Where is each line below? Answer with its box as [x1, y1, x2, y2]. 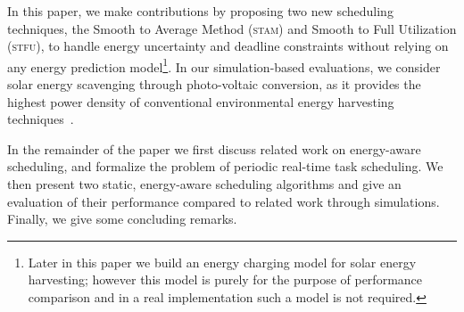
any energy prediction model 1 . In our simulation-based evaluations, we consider [7, 54, 441, 76]
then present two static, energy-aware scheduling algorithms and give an [7, 175, 402, 193]
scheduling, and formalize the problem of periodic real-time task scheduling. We [7, 157, 443, 176]
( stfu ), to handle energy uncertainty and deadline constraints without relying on [7, 37, 449, 55]
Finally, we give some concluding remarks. [7, 209, 237, 228]
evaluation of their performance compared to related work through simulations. [7, 192, 440, 210]
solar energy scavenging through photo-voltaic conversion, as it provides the [7, 75, 421, 94]
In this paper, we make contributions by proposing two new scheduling [7, 2, 394, 20]
